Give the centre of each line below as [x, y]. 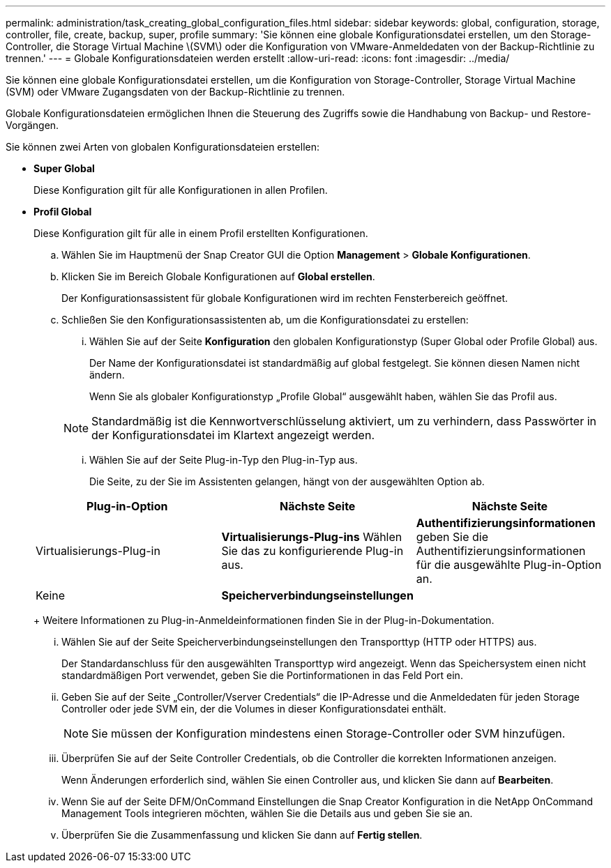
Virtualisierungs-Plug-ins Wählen [312, 537]
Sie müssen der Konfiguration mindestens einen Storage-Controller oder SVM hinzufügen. [329, 733]
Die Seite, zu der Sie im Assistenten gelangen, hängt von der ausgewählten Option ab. [287, 481]
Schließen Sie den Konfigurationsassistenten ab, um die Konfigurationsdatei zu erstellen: [265, 320]
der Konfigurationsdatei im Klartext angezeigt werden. [233, 435]
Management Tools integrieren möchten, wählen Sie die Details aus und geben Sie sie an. [267, 813]
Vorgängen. [32, 125]
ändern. [107, 375]
